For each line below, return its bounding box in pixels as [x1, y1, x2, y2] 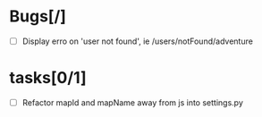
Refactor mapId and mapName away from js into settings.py [21, 96, 243, 108]
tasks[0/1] [9, 68, 87, 88]
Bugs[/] [9, 6, 67, 27]
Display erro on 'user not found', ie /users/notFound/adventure [21, 36, 253, 46]
